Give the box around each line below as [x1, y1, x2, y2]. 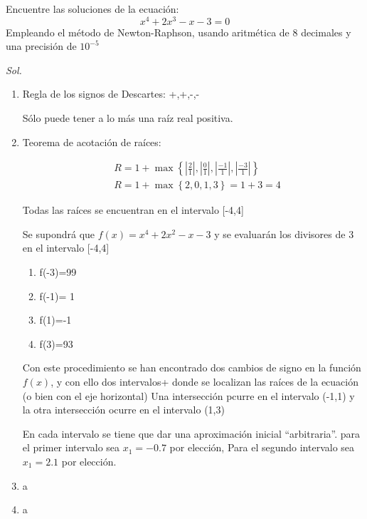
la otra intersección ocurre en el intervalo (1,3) [22, 402, 225, 417]
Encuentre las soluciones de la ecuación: [6, 1, 179, 16]
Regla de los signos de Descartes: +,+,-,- [22, 86, 200, 101]
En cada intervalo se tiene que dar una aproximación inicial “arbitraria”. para [22, 426, 361, 441]
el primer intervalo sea [22, 440, 120, 455]
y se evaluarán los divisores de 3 [214, 226, 354, 241]
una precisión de [6, 38, 77, 53]
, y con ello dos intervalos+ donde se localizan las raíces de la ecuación [50, 374, 359, 389]
